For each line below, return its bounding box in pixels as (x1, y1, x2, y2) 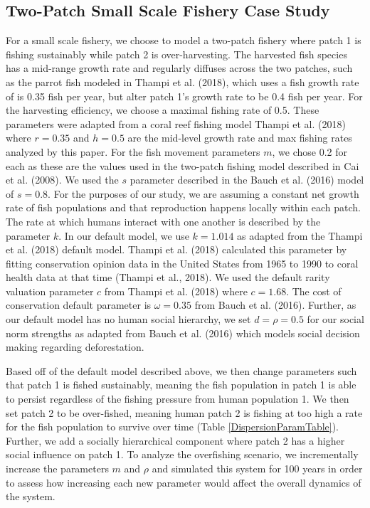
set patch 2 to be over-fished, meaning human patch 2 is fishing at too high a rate (6, 405, 363, 420)
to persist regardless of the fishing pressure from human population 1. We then (6, 391, 349, 406)
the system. (6, 489, 55, 504)
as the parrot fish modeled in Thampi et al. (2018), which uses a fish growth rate (6, 74, 359, 89)
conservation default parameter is (6, 297, 152, 312)
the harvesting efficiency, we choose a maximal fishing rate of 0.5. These (6, 102, 319, 117)
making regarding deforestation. (6, 339, 144, 354)
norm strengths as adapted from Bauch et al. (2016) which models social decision (6, 325, 360, 340)
